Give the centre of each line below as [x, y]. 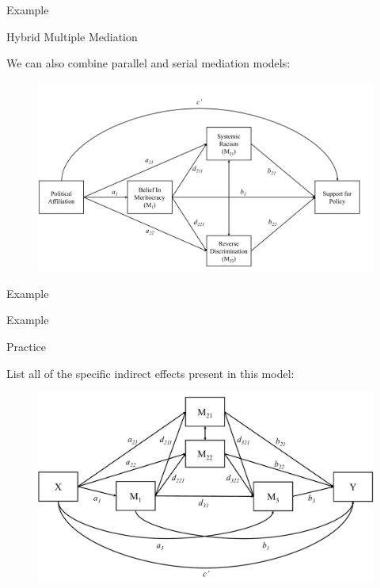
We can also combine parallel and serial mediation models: [148, 63]
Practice [27, 347]
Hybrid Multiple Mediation [72, 36]
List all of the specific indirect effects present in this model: [150, 373]
